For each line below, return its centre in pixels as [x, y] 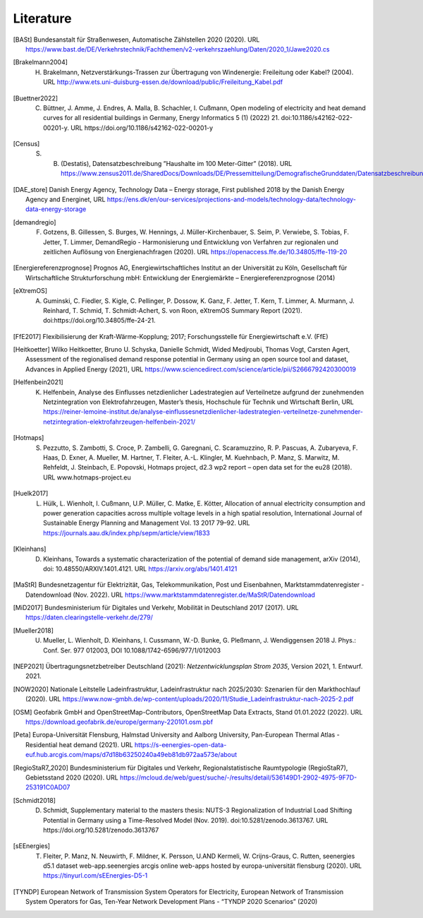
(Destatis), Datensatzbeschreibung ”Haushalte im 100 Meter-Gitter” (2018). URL [177, 163]
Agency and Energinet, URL [66, 199]
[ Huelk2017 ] [31, 494]
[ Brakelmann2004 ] [41, 62]
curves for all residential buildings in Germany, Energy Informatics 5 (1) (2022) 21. [161, 118]
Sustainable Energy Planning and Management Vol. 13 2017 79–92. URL [147, 523]
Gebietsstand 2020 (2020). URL [72, 777]
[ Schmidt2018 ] [35, 800]
